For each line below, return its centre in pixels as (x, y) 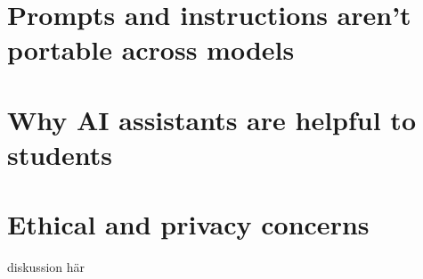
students (60, 154)
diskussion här (46, 267)
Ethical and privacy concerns (188, 224)
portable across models (151, 49)
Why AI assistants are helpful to (211, 119)
